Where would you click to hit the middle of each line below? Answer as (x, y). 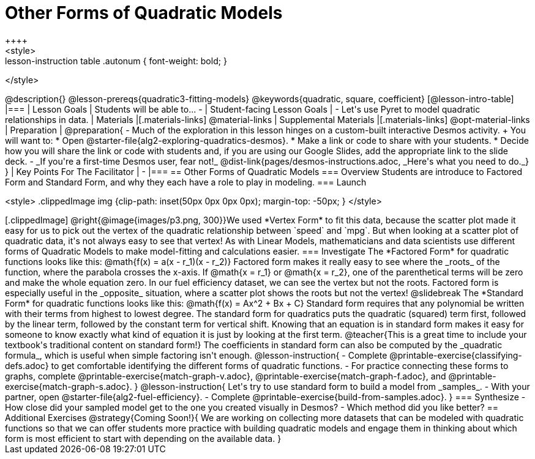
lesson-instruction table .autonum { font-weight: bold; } (116, 61)
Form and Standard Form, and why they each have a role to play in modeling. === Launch (186, 182)
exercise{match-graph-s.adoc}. (69, 386)
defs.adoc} (27, 365)
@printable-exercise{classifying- (456, 355)
